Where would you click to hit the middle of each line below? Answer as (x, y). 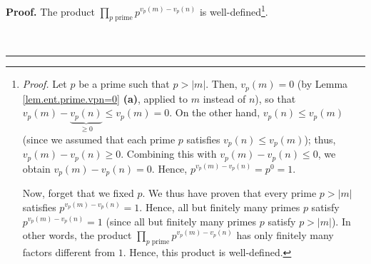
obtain (36, 168)
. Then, (222, 84)
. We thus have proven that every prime (229, 193)
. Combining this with (169, 154)
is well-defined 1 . (234, 10)
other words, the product (77, 235)
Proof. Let (45, 84)
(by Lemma (322, 84)
